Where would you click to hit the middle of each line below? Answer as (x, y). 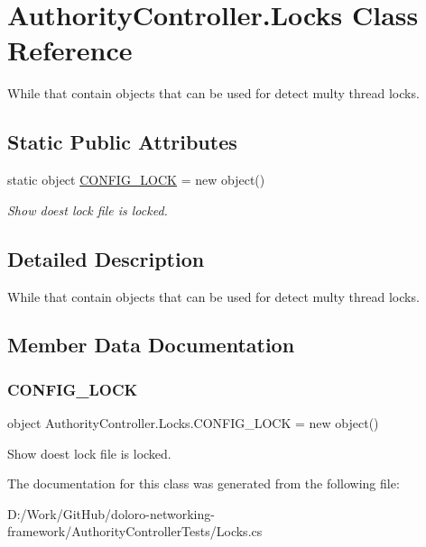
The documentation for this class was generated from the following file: (204, 483)
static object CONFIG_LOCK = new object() (136, 180)
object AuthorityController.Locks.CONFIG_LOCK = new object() (193, 423)
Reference (70, 50)
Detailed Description (106, 258)
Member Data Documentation (151, 345)
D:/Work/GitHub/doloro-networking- (111, 513)
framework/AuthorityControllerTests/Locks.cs (135, 531)
